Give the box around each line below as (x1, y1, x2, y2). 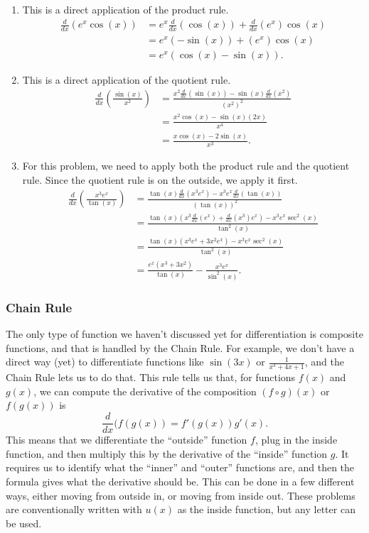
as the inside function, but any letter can (177, 502, 355, 517)
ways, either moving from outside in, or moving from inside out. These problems (6, 488, 355, 502)
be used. (6, 515, 42, 530)
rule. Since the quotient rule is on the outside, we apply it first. (22, 172, 298, 187)
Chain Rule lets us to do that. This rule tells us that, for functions (6, 370, 296, 385)
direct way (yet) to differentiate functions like (6, 354, 204, 369)
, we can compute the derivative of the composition (33, 383, 257, 398)
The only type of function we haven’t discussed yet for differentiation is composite (6, 326, 363, 341)
